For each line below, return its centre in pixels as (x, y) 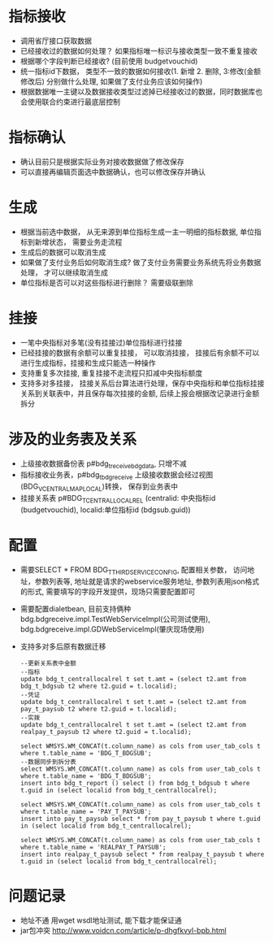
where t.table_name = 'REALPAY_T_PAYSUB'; (93, 847)
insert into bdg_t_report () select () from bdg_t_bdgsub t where (135, 783)
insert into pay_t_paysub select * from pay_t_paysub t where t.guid (141, 819)
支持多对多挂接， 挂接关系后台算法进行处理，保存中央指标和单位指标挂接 (142, 383)
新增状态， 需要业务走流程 (78, 241)
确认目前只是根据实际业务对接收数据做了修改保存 (102, 161)
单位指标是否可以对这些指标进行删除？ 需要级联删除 (106, 282)
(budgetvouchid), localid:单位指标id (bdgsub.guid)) (105, 510)
